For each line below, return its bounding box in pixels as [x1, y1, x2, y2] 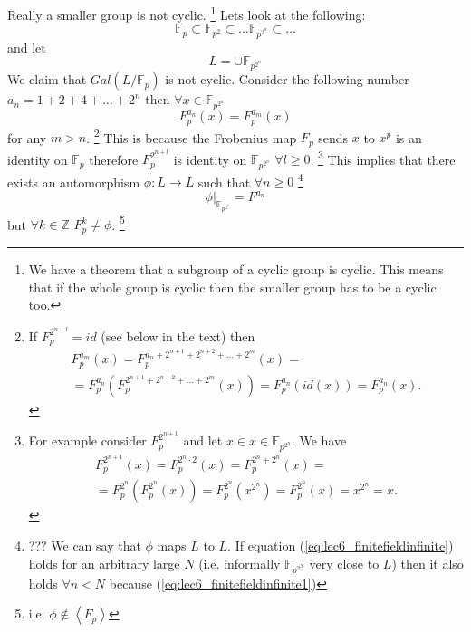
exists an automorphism [7, 172, 140, 191]
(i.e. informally [198, 553, 281, 572]
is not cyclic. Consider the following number [165, 70, 409, 89]
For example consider [28, 431, 147, 450]
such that [197, 172, 251, 191]
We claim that [7, 70, 87, 89]
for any [7, 128, 47, 147]
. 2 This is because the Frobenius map [86, 125, 297, 147]
